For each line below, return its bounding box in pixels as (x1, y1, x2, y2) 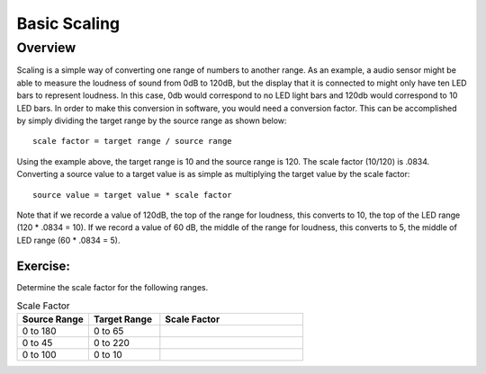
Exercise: (16, 258, 71, 273)
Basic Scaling (16, 13, 121, 33)
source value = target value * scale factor (32, 190, 233, 200)
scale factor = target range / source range (32, 136, 233, 147)
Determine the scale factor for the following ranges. (16, 281, 209, 292)
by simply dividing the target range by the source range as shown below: (16, 115, 287, 126)
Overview (16, 40, 76, 56)
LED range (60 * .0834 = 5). (16, 235, 121, 245)
